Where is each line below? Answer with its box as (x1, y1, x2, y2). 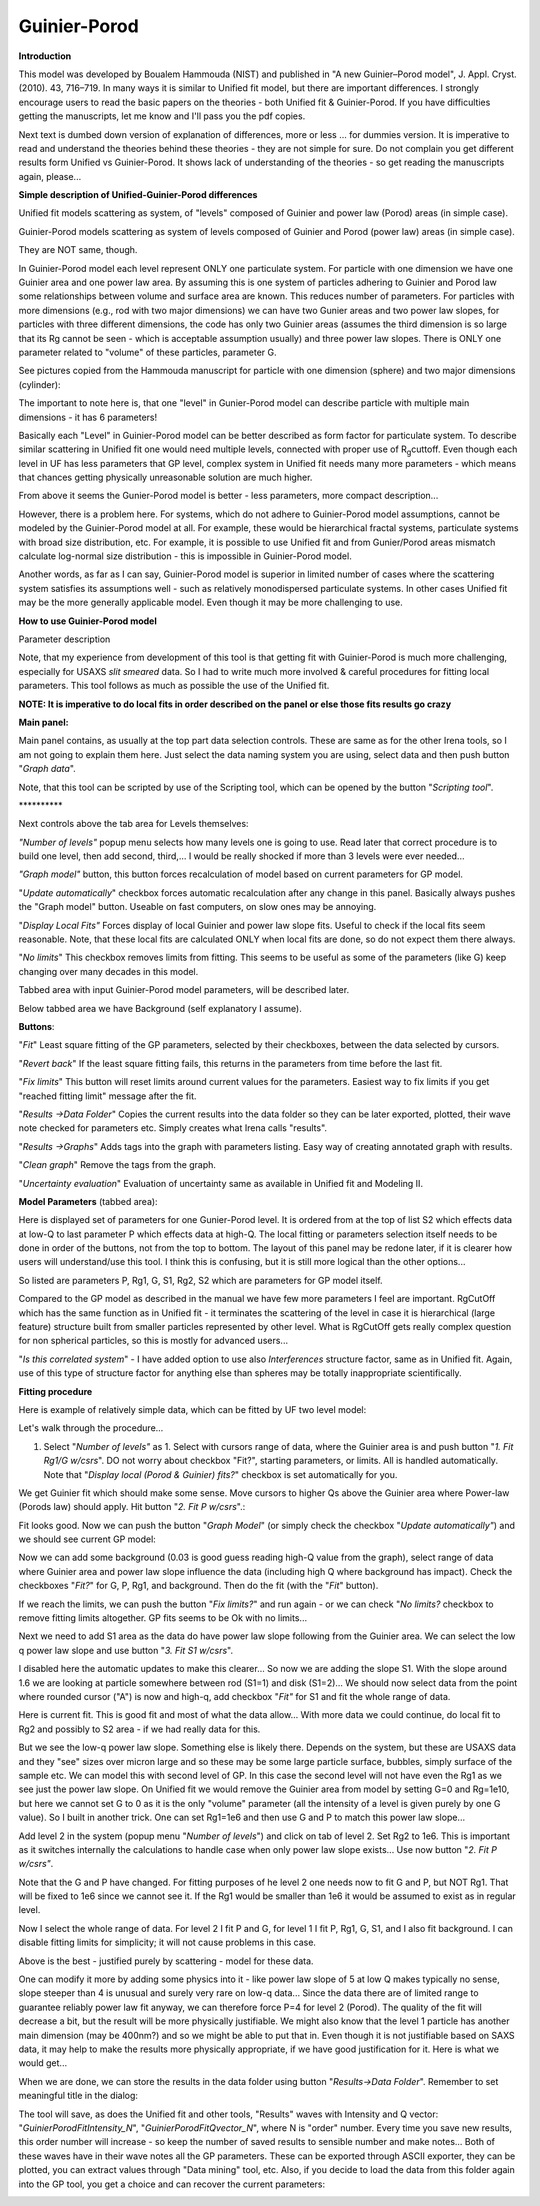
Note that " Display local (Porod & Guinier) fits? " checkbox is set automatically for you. (43, 1468, 398, 1480)
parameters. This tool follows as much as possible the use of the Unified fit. (18, 680, 330, 692)
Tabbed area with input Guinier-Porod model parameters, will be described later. (18, 984, 350, 996)
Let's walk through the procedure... (18, 1422, 164, 1434)
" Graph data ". (18, 763, 77, 775)
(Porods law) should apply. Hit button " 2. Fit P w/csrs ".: (18, 1501, 246, 1513)
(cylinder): (18, 378, 61, 390)
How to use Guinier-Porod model (18, 615, 157, 627)
